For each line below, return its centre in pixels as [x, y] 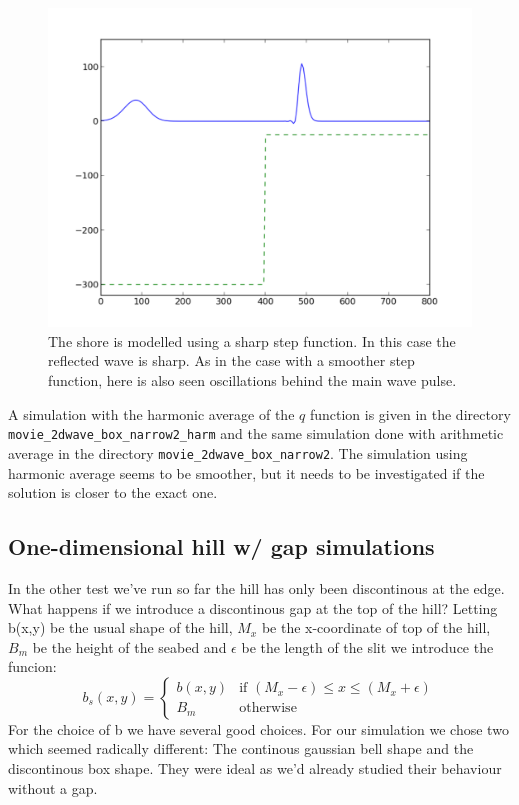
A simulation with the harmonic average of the [151, 413]
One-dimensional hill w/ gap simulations [221, 546]
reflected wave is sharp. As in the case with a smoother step [231, 360]
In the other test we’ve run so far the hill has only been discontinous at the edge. [256, 587]
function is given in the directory [410, 413]
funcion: [32, 666]
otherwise [268, 708]
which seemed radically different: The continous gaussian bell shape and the [241, 748]
